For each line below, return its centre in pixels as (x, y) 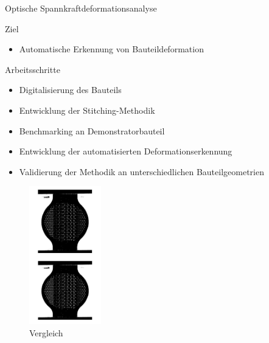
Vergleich (46, 332)
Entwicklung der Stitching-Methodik (87, 110)
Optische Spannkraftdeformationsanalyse (81, 8)
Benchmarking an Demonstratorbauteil (92, 130)
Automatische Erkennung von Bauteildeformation (111, 49)
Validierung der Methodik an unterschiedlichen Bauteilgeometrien (141, 171)
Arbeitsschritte (33, 69)
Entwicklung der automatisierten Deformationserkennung (126, 151)
